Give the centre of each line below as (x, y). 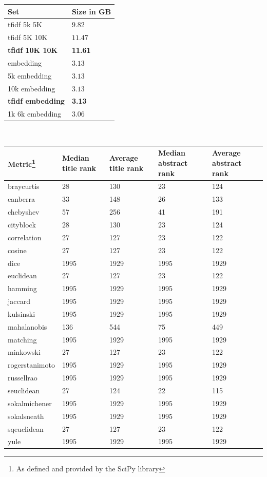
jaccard (19, 301)
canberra (21, 199)
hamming (22, 288)
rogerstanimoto (31, 365)
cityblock (22, 224)
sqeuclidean (26, 428)
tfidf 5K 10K (28, 37)
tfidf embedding (36, 101)
